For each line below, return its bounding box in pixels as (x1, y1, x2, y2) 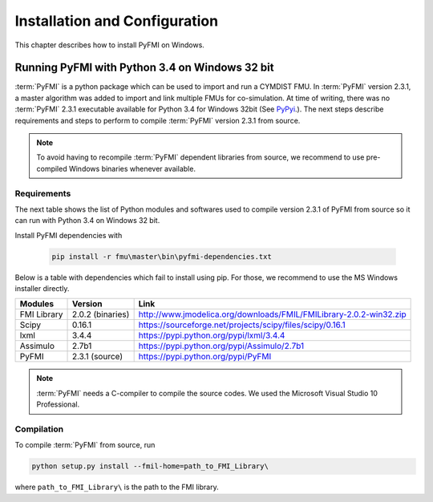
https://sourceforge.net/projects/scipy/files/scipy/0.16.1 (138, 319, 346, 330)
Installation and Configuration (14, 12, 219, 30)
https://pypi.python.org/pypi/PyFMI (138, 351, 272, 362)
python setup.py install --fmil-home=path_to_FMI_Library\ (31, 462, 269, 471)
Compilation (14, 423, 64, 435)
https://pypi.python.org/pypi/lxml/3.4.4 (138, 330, 285, 341)
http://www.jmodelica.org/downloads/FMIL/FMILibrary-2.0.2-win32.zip (138, 309, 407, 320)
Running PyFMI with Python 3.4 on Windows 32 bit (14, 61, 274, 75)
